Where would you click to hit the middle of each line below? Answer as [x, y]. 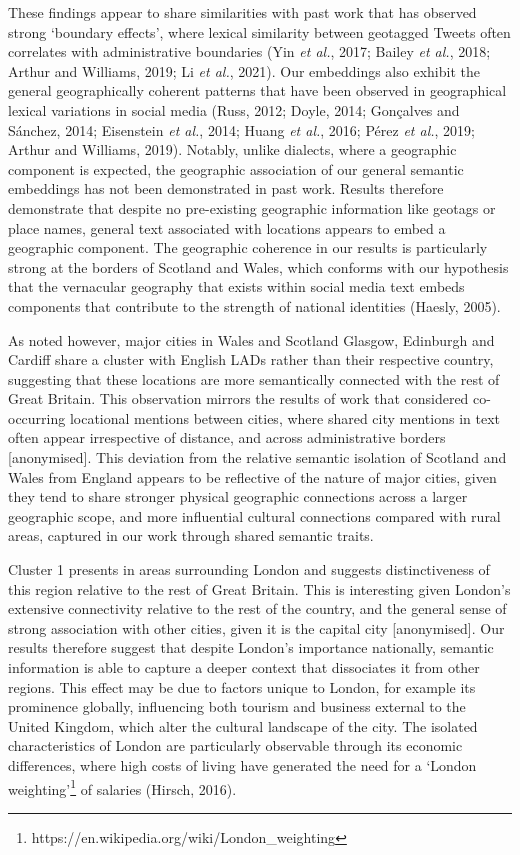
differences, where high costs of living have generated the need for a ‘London [242, 764]
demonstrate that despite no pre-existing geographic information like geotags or [252, 207]
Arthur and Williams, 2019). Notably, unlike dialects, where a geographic [232, 149]
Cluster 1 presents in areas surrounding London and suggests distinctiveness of [249, 569]
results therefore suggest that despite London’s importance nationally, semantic [251, 647]
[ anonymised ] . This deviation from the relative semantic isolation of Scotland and [257, 457]
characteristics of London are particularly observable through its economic [235, 745]
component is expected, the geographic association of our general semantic [236, 168]
